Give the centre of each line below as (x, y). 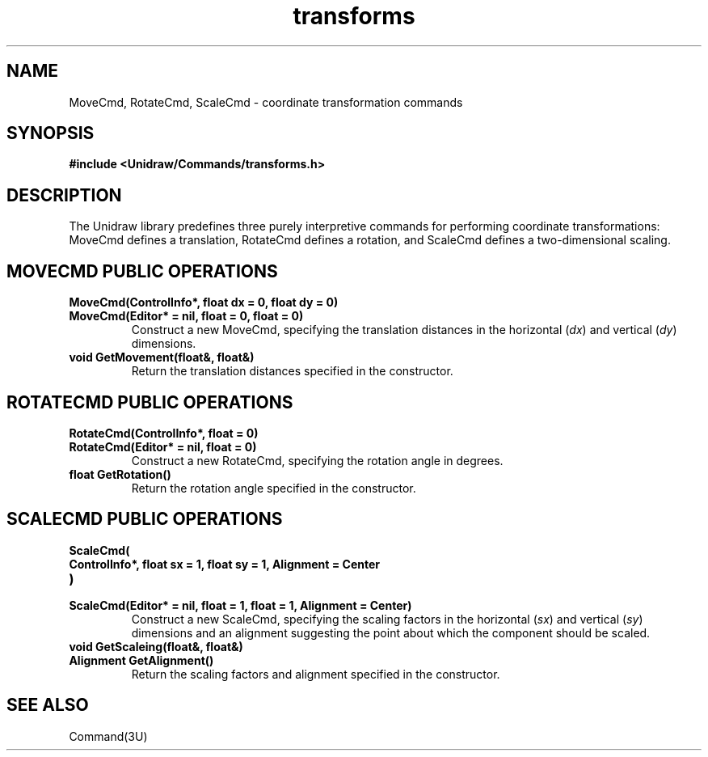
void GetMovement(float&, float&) (162, 357)
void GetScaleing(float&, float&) (156, 646)
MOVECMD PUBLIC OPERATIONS (142, 271)
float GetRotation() (120, 474)
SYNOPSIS (51, 133)
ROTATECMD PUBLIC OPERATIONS (150, 402)
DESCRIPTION (64, 195)
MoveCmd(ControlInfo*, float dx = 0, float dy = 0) (204, 302)
